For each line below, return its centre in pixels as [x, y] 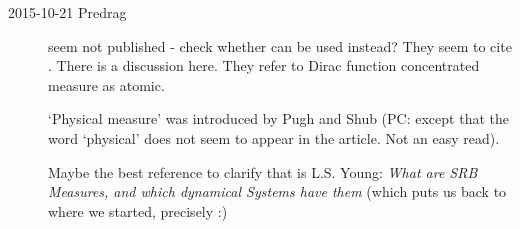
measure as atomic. [106, 84]
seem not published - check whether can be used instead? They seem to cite [280, 45]
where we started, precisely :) [138, 210]
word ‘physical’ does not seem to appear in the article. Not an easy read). [274, 137]
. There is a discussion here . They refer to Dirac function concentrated [264, 65]
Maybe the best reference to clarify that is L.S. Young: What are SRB [263, 171]
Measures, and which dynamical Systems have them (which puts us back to [277, 191]
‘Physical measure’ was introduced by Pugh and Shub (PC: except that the [278, 118]
